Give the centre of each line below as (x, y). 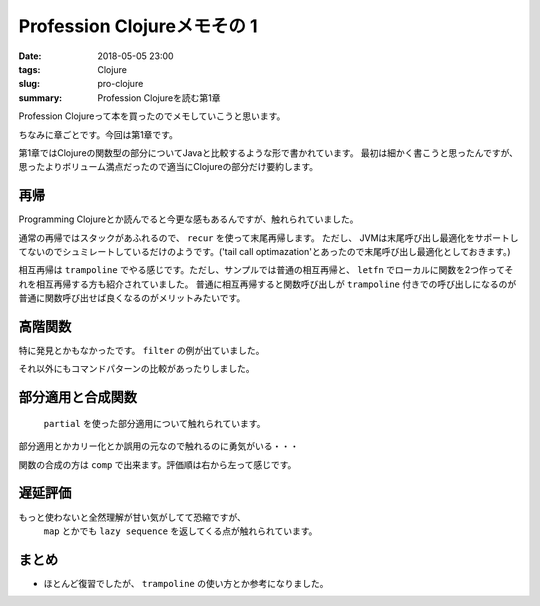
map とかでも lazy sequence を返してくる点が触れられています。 (180, 531)
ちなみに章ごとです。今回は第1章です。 (98, 134)
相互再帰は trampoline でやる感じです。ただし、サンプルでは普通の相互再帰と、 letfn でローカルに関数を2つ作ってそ (266, 270)
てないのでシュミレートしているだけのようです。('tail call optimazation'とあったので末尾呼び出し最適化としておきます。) (264, 251)
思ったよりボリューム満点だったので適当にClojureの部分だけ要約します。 (168, 167)
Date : (30, 56)
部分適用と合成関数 (77, 397)
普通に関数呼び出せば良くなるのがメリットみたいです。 (132, 298)
